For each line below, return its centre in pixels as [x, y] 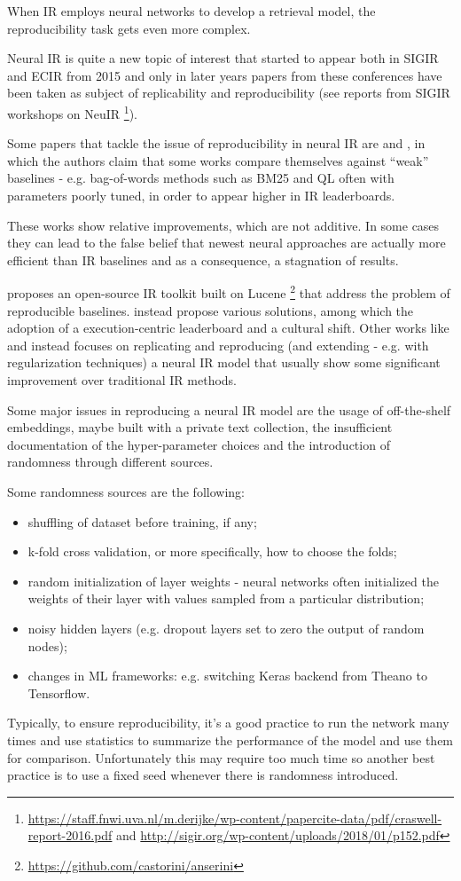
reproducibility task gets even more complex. [129, 28]
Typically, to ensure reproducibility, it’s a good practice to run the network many [228, 723]
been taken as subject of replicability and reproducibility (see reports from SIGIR [229, 93]
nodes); [47, 645]
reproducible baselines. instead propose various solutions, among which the [211, 310]
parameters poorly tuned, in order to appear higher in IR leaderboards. [201, 195]
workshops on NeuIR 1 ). [73, 112]
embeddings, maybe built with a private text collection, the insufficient [200, 427]
